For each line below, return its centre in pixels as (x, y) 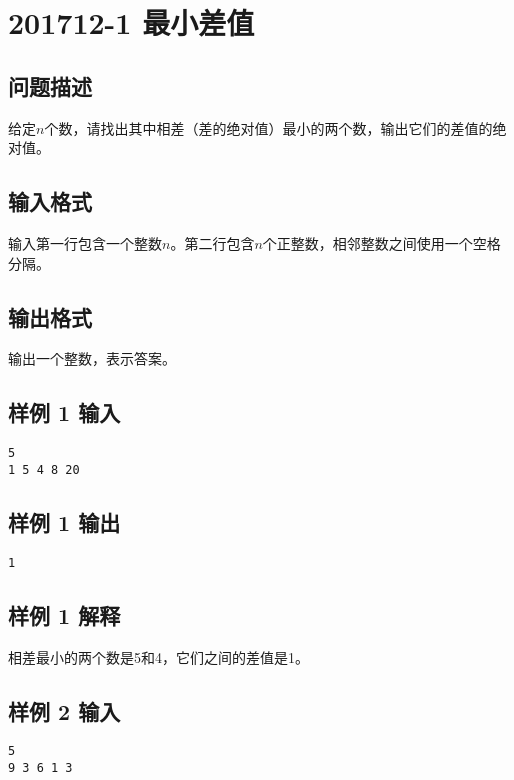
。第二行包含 (212, 242)
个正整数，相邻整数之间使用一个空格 (381, 242)
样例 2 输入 (64, 710)
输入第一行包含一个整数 (85, 242)
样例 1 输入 (64, 412)
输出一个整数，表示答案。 (92, 358)
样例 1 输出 (64, 521)
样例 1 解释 (64, 614)
